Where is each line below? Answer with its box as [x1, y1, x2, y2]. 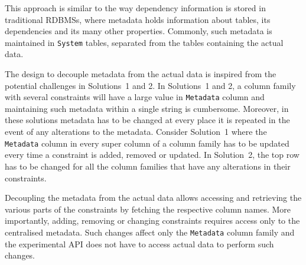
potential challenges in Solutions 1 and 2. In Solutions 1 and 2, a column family [5, 79, 296, 91]
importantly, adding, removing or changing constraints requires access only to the [5, 214, 300, 227]
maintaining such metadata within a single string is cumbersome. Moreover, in [5, 102, 289, 114]
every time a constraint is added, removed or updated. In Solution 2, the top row [5, 148, 300, 161]
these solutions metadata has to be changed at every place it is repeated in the [5, 114, 290, 126]
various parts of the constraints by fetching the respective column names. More [5, 203, 291, 215]
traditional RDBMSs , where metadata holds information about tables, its [5, 13, 271, 25]
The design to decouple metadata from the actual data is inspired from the [5, 68, 276, 80]
